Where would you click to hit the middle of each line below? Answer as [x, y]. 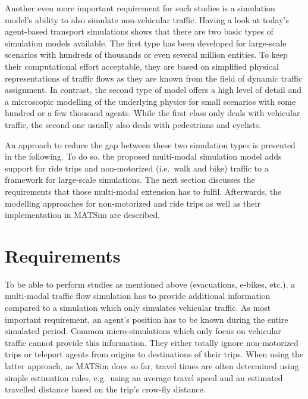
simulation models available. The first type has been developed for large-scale [146, 43]
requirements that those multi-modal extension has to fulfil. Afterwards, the [143, 191]
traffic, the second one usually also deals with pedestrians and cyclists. [133, 124]
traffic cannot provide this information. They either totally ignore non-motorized [152, 342]
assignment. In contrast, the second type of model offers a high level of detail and [153, 90]
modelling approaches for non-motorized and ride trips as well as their [133, 203]
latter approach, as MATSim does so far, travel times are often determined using [152, 365]
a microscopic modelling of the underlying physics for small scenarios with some [150, 101]
